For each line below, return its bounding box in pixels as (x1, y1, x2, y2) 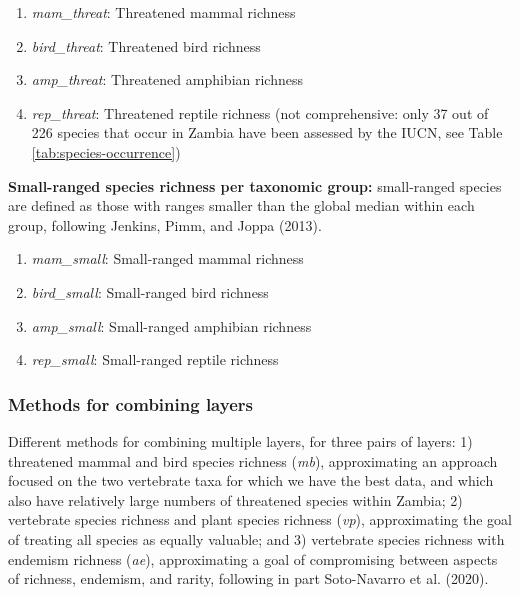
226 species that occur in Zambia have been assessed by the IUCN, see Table (31, 122, 503, 143)
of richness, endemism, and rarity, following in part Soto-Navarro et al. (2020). (8, 568, 489, 589)
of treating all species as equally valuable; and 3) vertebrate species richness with (8, 528, 505, 549)
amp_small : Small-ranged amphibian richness (31, 315, 312, 336)
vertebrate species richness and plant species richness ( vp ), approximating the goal (8, 509, 513, 530)
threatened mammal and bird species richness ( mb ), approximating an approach (8, 450, 498, 471)
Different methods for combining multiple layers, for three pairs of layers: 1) (8, 430, 473, 451)
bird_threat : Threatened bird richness (31, 35, 261, 56)
